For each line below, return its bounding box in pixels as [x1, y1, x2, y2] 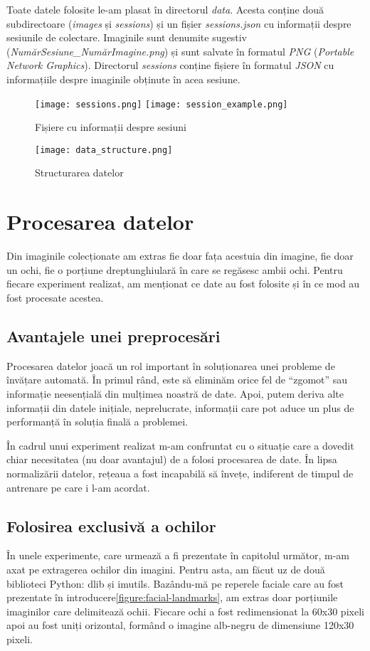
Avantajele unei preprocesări [6, 324, 221, 346]
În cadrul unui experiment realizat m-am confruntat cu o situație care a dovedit [6, 438, 354, 452]
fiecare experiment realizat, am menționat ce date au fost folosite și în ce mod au [6, 276, 360, 291]
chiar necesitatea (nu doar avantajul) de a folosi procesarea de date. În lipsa [6, 452, 337, 467]
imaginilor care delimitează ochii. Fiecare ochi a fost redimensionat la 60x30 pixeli [6, 603, 364, 618]
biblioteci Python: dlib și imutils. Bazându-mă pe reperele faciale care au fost [6, 576, 344, 591]
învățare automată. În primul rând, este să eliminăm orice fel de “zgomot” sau [6, 372, 348, 387]
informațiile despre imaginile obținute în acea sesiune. [6, 71, 240, 86]
